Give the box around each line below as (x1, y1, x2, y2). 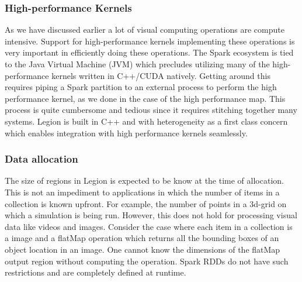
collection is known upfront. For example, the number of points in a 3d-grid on (5, 197, 287, 209)
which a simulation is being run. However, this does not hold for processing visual (5, 209, 297, 221)
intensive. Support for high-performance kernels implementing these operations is (5, 35, 295, 47)
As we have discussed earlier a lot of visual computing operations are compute (5, 23, 284, 36)
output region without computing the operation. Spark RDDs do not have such (5, 255, 289, 267)
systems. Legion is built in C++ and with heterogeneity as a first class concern (5, 115, 288, 127)
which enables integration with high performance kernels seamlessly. (5, 126, 248, 139)
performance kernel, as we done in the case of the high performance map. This (5, 92, 286, 104)
